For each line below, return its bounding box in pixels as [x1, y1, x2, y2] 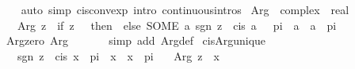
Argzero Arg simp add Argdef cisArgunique [6, 32, 266, 49]
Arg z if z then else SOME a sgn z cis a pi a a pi [17, 16, 337, 33]
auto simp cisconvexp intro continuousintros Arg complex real [21, 2, 349, 17]
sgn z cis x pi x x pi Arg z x [17, 47, 219, 64]
